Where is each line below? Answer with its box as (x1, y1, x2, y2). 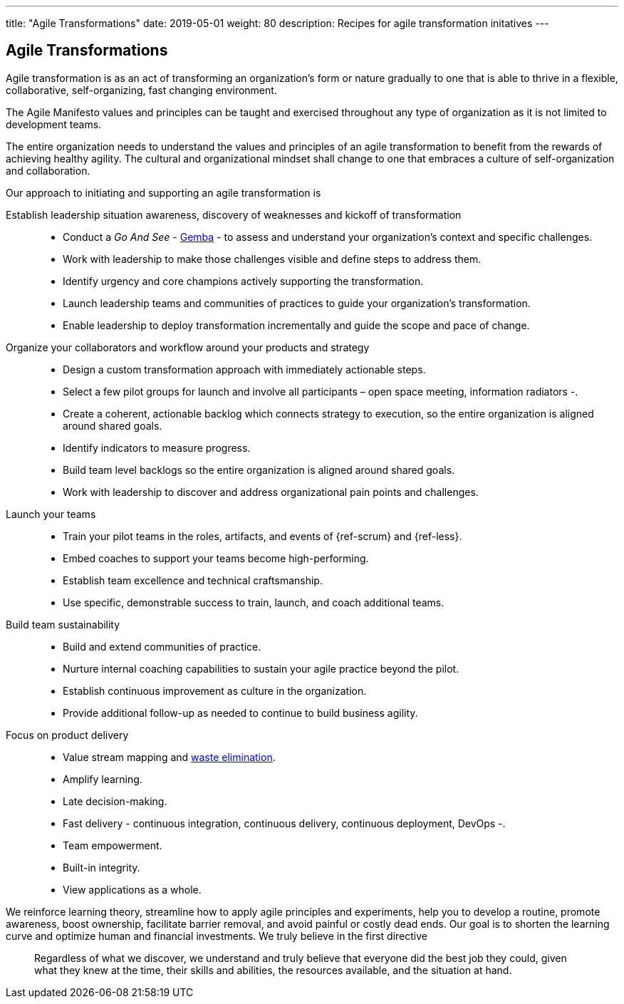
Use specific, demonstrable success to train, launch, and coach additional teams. (63, 596, 444, 609)
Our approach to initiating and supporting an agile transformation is (6, 186, 321, 199)
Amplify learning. (63, 772, 142, 785)
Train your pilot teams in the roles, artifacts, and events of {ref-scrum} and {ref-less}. (63, 529, 462, 542)
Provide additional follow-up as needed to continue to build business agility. (63, 706, 418, 719)
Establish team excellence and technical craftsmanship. (63, 574, 323, 586)
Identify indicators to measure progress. (63, 441, 251, 454)
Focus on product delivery (6, 728, 129, 741)
